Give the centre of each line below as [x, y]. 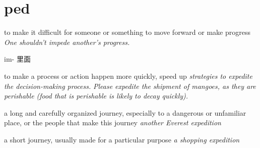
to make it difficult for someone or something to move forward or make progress [127, 32]
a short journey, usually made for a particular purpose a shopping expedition [122, 139]
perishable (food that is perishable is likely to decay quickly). [96, 96]
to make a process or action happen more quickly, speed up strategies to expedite [128, 76]
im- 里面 [17, 59]
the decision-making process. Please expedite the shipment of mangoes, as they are [130, 86]
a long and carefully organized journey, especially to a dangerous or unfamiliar [125, 112]
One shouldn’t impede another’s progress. [67, 42]
